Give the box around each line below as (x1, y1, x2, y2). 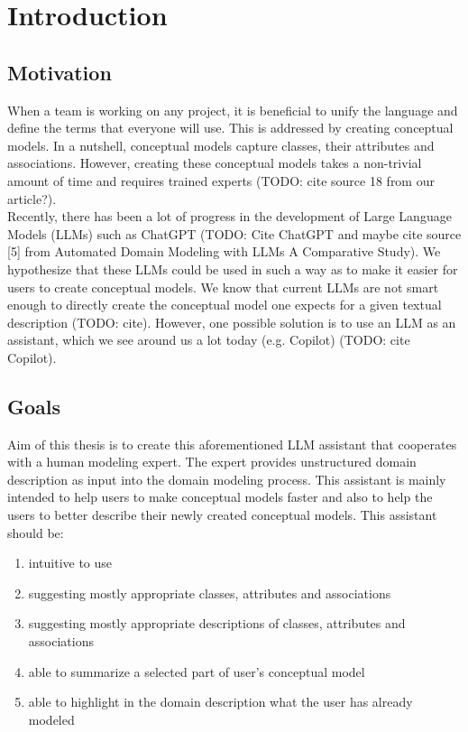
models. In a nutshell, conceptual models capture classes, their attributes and (7, 135, 435, 154)
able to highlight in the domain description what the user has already (28, 692, 413, 711)
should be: (7, 523, 64, 542)
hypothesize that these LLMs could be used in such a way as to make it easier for (7, 259, 458, 278)
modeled (28, 709, 75, 728)
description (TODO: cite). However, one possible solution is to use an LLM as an (7, 312, 456, 331)
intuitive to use (28, 553, 113, 572)
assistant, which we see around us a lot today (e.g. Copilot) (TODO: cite (7, 330, 410, 349)
